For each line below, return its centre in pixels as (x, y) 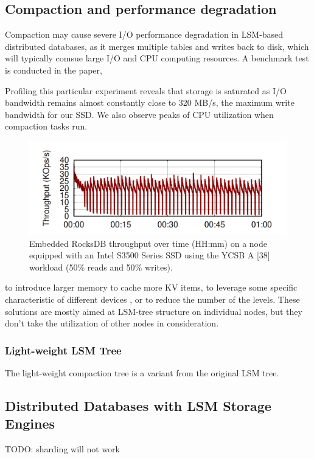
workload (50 (54, 267)
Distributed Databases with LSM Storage (138, 405)
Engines (30, 423)
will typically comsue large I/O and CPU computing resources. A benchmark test (157, 58)
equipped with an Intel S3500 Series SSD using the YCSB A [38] (150, 255)
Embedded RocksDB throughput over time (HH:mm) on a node (148, 243)
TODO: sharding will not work (62, 449)
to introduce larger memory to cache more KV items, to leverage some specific (151, 287)
